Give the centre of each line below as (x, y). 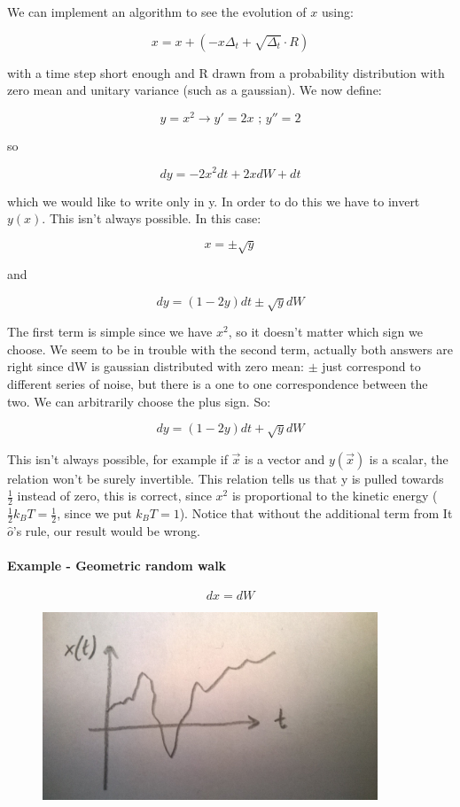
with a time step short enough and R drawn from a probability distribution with (226, 72)
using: (338, 12)
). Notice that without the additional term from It (316, 513)
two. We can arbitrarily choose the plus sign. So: (139, 401)
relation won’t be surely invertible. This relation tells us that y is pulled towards (226, 478)
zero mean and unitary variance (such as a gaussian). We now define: (195, 90)
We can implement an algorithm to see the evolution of (157, 12)
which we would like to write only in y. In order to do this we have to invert (214, 201)
